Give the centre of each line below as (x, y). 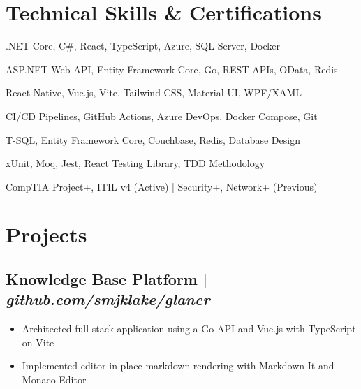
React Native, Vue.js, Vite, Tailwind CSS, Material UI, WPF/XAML (154, 93)
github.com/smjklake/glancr (108, 299)
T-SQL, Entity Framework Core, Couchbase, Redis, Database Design (153, 139)
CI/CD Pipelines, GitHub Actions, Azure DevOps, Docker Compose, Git (162, 116)
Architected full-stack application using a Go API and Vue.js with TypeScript (189, 329)
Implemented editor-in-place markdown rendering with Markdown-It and (178, 366)
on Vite (38, 342)
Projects (46, 234)
